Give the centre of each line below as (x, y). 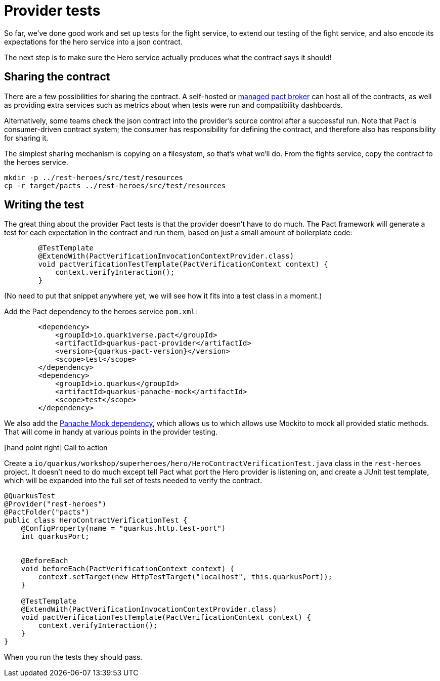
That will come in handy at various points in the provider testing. (111, 432)
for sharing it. (26, 138)
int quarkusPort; (55, 537)
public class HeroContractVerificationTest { (96, 520)
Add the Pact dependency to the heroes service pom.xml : (101, 312)
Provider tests (52, 11)
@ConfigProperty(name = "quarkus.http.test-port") (123, 528)
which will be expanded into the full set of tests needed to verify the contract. (133, 481)
